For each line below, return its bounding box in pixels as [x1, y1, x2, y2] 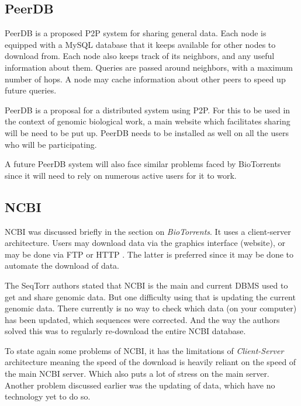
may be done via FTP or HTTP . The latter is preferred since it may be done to [5, 248, 294, 260]
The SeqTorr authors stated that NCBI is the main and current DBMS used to [5, 279, 288, 291]
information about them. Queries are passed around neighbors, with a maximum [5, 61, 293, 73]
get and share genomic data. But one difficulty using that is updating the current [5, 290, 296, 303]
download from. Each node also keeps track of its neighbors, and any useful [5, 50, 275, 62]
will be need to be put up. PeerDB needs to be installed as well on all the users [5, 126, 289, 138]
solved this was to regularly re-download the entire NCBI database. [5, 325, 246, 337]
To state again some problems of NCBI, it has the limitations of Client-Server [5, 344, 284, 356]
